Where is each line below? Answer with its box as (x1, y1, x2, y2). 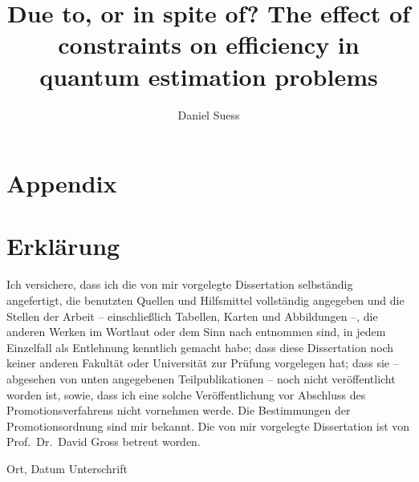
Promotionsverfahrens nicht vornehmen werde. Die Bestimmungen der (6, 402, 351, 419)
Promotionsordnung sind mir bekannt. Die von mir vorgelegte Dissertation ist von (6, 417, 410, 434)
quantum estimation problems (39, 59, 378, 92)
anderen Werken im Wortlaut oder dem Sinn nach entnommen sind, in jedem (6, 323, 386, 340)
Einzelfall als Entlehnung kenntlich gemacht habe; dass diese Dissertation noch (6, 338, 394, 355)
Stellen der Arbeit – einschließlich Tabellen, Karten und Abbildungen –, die (6, 307, 378, 324)
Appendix (6, 167, 117, 200)
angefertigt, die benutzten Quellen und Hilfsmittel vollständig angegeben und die (6, 292, 405, 308)
